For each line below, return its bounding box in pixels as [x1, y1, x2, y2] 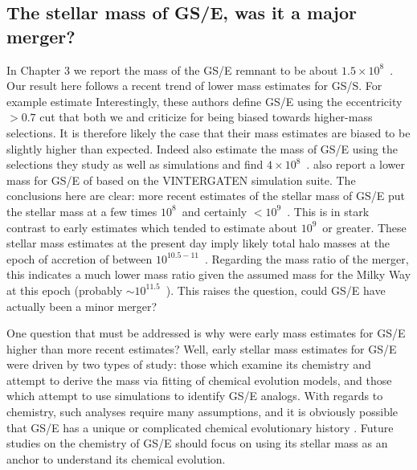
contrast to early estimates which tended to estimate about [6, 219, 298, 235]
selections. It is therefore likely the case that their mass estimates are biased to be [6, 124, 411, 141]
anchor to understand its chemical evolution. [6, 450, 226, 467]
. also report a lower [306, 156, 406, 173]
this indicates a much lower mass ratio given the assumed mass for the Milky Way [6, 266, 411, 283]
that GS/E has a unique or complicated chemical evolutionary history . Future [6, 419, 394, 435]
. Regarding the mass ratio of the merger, [204, 250, 409, 267]
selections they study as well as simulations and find [6, 156, 264, 173]
